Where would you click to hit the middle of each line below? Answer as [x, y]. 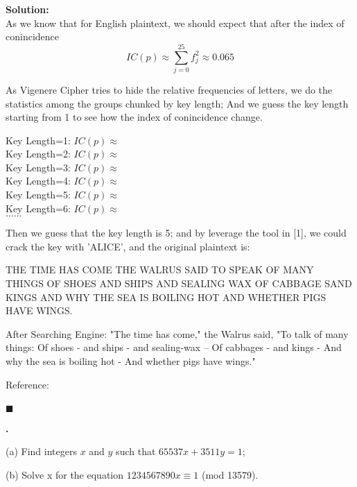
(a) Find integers [41, 451]
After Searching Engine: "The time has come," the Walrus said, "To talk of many [177, 333]
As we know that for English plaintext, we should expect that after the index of [175, 23]
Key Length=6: [38, 208]
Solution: [27, 9]
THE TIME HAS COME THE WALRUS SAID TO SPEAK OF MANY [160, 270]
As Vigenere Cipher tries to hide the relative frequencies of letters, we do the [169, 89]
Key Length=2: [38, 154]
